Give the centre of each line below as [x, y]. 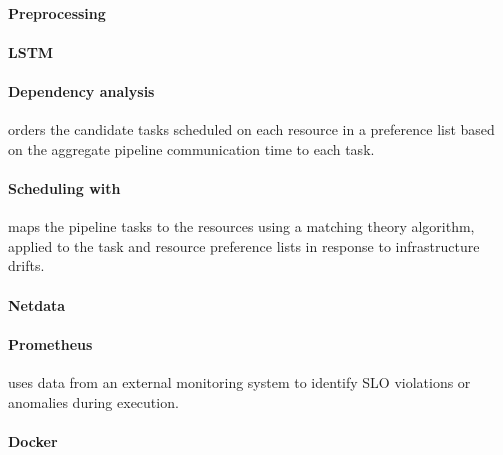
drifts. [26, 265]
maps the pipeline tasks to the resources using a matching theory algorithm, [241, 226]
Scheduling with [64, 187]
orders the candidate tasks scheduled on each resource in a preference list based [251, 129]
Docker [33, 440]
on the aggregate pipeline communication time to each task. [191, 148]
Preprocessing [57, 12]
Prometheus [50, 343]
